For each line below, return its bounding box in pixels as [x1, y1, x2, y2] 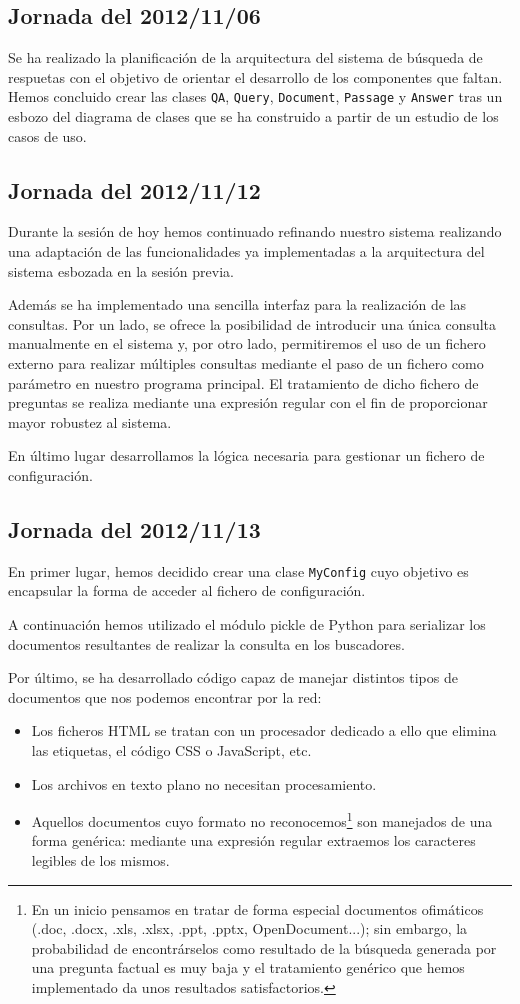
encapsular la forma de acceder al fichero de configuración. [8, 580, 366, 601]
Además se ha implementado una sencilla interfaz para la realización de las [8, 294, 467, 315]
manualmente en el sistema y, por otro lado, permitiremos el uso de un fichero [8, 333, 486, 354]
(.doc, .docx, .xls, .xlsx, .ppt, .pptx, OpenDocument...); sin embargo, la [31, 918, 468, 939]
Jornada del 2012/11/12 [8, 174, 261, 205]
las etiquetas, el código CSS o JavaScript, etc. [31, 739, 312, 760]
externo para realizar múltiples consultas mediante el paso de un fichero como [8, 353, 484, 373]
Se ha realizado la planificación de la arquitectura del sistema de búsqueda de [8, 47, 483, 68]
